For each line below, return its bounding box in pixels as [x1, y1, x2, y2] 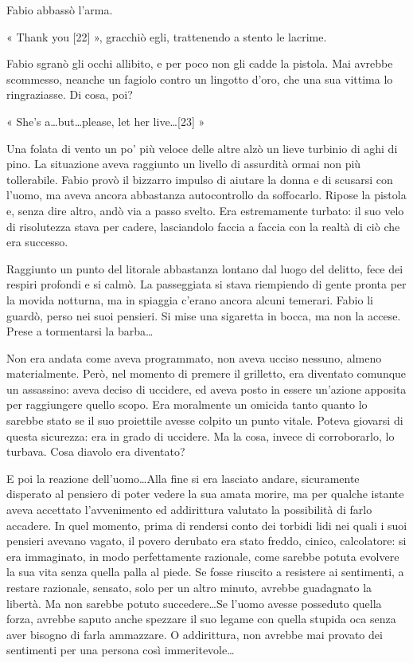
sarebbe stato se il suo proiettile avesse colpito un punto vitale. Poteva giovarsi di [6, 412, 403, 429]
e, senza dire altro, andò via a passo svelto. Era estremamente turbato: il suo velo [6, 202, 404, 218]
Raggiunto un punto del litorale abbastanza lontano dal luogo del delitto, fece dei [6, 260, 403, 277]
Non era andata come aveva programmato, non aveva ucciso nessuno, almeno [6, 349, 382, 366]
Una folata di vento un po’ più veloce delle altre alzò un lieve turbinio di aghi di [6, 139, 398, 156]
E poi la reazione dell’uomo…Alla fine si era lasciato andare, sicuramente [6, 469, 360, 486]
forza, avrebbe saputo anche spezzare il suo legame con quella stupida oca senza [6, 610, 396, 627]
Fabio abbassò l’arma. [6, 2, 113, 18]
